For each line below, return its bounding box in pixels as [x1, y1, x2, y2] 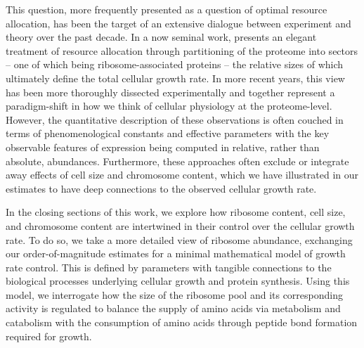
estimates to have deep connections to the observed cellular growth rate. [6, 181, 317, 195]
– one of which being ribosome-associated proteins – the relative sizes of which [6, 57, 344, 72]
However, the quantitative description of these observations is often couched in [6, 112, 344, 127]
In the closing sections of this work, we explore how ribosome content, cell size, [6, 205, 346, 219]
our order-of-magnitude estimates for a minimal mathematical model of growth [6, 246, 346, 261]
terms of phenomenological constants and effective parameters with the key [6, 126, 330, 141]
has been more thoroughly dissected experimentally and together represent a [6, 84, 335, 99]
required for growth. [6, 328, 92, 343]
